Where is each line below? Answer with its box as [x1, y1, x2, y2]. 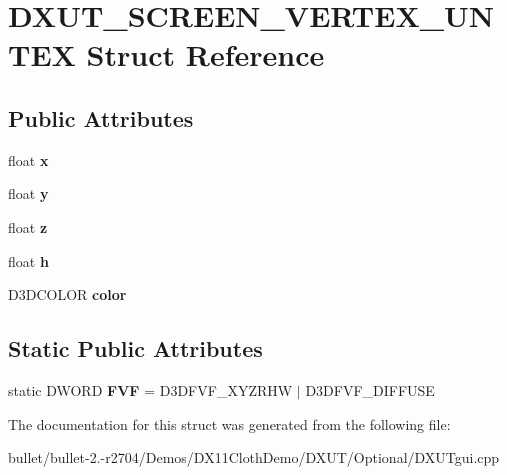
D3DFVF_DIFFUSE [305, 379, 435, 400]
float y [8, 183, 49, 204]
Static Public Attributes [8, 333, 263, 364]
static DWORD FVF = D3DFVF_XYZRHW [8, 379, 293, 400]
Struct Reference [86, 34, 325, 75]
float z [8, 216, 48, 237]
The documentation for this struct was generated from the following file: [8, 413, 451, 434]
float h [8, 250, 49, 271]
